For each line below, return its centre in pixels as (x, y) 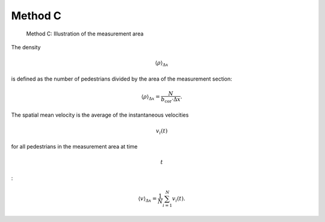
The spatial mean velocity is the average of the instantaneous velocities (100, 115)
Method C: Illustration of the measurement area (85, 34)
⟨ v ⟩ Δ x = (147, 199)
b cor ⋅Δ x (171, 100)
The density (26, 47)
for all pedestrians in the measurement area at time (74, 147)
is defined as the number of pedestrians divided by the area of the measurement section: (122, 79)
